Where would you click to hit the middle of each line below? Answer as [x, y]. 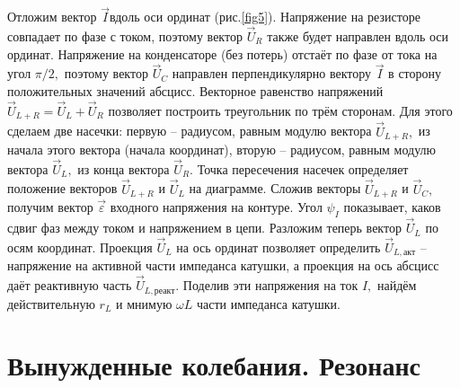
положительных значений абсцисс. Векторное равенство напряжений [195, 91]
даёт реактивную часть [70, 285]
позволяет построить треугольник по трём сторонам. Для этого [280, 110]
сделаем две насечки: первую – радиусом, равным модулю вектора [190, 131]
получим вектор [50, 207]
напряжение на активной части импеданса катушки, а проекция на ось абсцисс [223, 265]
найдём [397, 285]
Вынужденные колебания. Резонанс [214, 365]
